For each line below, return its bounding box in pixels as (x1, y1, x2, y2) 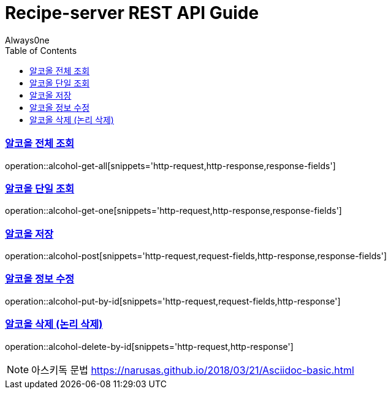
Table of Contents (5, 45, 77, 56)
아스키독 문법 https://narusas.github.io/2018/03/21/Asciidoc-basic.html (31, 363, 354, 376)
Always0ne (5, 34, 50, 45)
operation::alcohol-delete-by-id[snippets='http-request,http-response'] (5, 341, 294, 352)
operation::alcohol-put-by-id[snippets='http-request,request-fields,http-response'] (5, 295, 341, 306)
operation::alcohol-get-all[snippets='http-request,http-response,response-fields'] (5, 160, 336, 171)
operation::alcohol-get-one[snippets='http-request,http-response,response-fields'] (5, 205, 342, 216)
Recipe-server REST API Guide (5, 2, 259, 23)
